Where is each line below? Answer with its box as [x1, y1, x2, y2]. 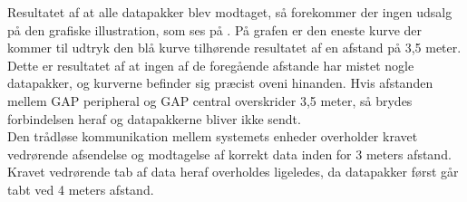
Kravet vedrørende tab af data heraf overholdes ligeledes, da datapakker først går [7, 162, 459, 181]
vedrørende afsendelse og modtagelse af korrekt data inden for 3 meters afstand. [7, 144, 452, 163]
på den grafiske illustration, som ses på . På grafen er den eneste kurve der [7, 20, 423, 39]
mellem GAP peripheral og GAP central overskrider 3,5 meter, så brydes [7, 91, 413, 110]
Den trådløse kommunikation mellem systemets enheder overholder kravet [7, 127, 418, 146]
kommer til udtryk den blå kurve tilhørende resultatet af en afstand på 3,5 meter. [7, 38, 462, 57]
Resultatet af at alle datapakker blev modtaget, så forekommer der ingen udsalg [7, 3, 452, 21]
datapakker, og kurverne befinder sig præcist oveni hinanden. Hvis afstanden [7, 73, 433, 92]
